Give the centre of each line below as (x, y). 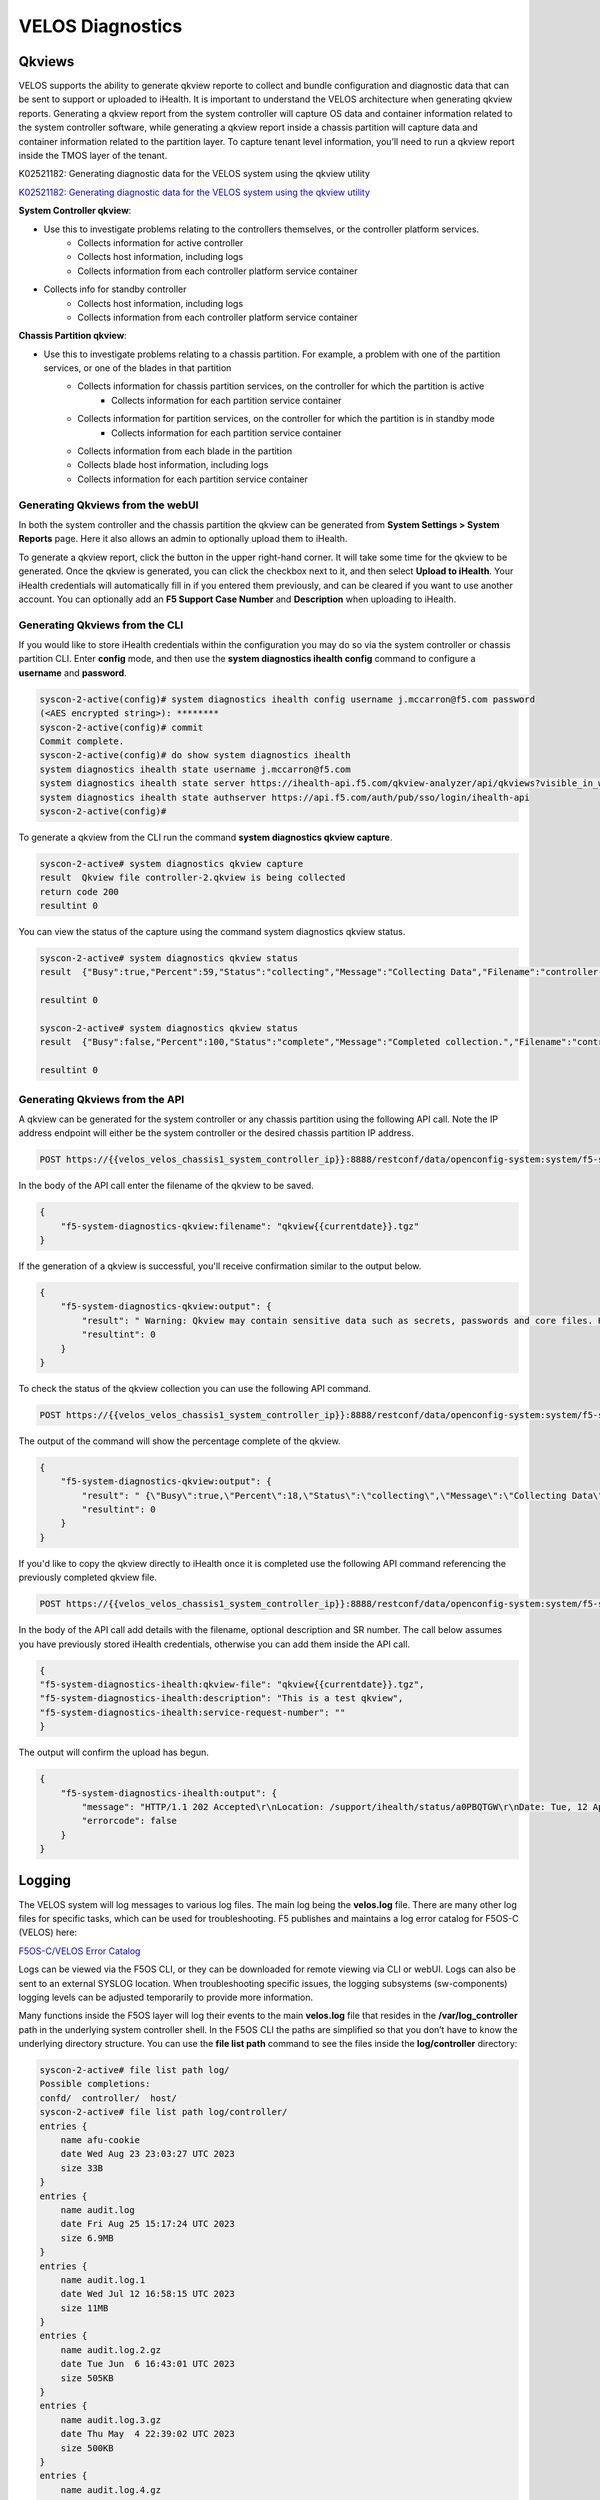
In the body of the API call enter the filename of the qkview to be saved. (166, 1186)
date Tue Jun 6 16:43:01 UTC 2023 (147, 2364)
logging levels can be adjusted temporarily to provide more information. (166, 1997)
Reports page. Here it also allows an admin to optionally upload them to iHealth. (183, 539)
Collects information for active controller (160, 242)
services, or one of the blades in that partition (137, 368)
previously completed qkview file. (87, 1577)
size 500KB (87, 2448)
